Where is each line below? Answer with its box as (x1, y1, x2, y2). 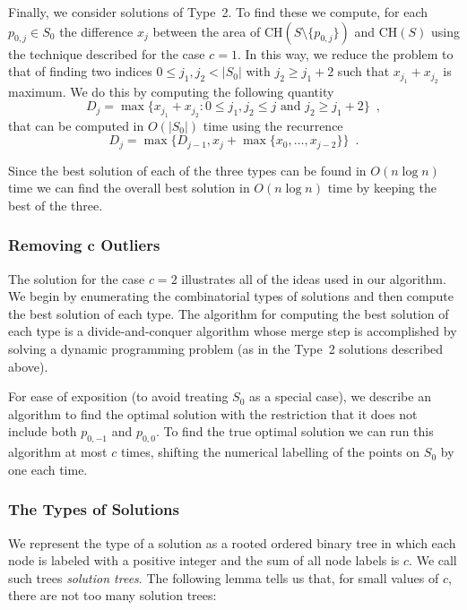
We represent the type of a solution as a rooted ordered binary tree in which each (8, 533, 456, 552)
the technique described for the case (8, 44, 205, 63)
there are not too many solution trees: (8, 586, 217, 605)
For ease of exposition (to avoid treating (8, 387, 229, 406)
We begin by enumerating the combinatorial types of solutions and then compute (8, 287, 454, 305)
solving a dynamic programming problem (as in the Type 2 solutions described (8, 339, 444, 358)
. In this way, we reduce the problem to (237, 44, 454, 63)
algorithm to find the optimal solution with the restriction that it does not (8, 404, 418, 423)
